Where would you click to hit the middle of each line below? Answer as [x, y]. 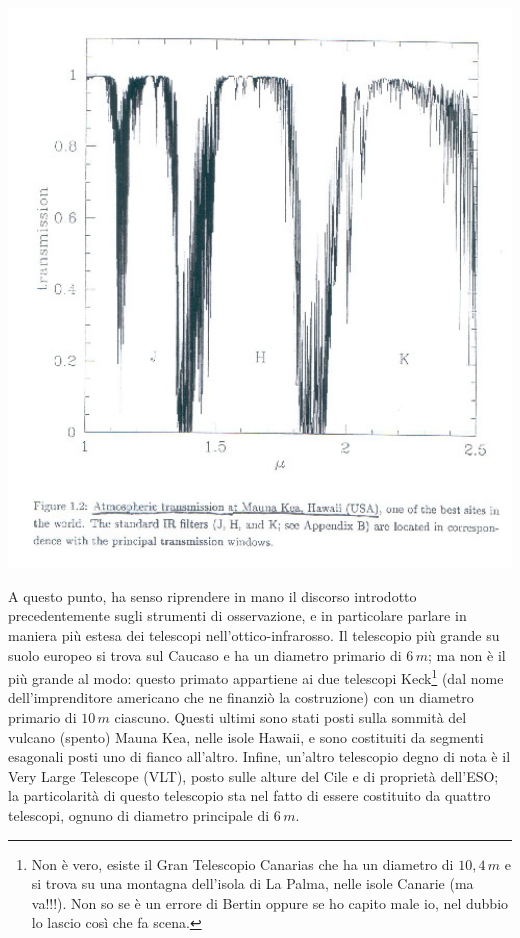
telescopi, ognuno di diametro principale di [139, 815]
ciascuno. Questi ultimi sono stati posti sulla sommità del [290, 717]
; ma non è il [466, 654]
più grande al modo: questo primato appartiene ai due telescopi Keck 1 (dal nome [256, 676]
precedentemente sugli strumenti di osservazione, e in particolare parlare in [237, 615]
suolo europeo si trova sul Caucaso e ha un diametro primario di [205, 654]
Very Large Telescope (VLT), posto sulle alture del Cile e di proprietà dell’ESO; [253, 775]
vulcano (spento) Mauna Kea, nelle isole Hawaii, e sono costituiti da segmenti [246, 736]
